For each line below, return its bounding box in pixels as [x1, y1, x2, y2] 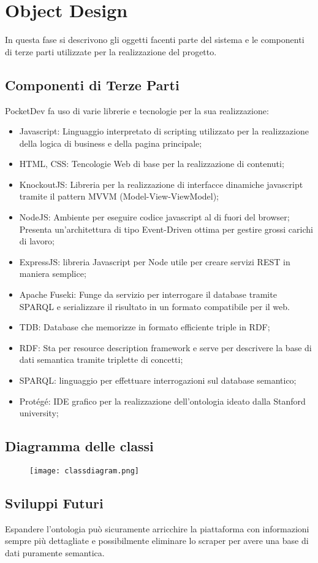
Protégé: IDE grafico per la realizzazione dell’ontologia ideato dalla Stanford [19, 394, 306, 407]
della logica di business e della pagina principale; [19, 136, 202, 149]
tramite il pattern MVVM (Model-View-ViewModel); [19, 190, 219, 203]
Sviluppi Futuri [5, 494, 104, 513]
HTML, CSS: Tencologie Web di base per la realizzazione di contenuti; [19, 157, 284, 170]
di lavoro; [19, 235, 55, 247]
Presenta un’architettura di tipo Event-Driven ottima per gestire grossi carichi [19, 222, 313, 235]
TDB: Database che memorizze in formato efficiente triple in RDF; [19, 320, 270, 333]
